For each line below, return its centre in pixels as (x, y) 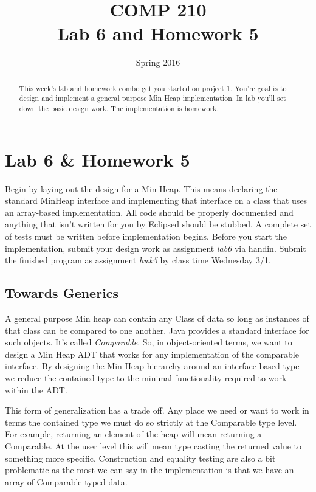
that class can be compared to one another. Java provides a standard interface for (157, 330)
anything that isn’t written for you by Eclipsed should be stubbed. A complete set (158, 224)
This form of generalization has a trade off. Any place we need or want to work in (157, 410)
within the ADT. (36, 390)
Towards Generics (62, 293)
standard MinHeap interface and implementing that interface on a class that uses (156, 200)
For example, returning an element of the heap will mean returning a (133, 434)
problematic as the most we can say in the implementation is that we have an (149, 470)
